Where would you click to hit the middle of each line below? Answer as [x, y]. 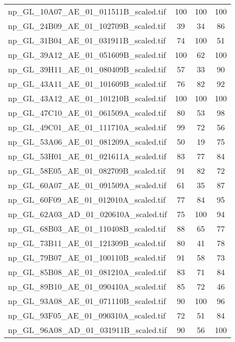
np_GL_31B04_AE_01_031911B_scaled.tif [87, 40]
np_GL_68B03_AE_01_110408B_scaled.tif [87, 228]
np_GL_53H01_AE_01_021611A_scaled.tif [87, 156]
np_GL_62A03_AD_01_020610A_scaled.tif [88, 214]
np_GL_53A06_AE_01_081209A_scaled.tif [87, 142]
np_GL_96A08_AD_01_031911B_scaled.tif [87, 330]
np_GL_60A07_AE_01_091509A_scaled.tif [87, 185]
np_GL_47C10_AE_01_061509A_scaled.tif [87, 113]
